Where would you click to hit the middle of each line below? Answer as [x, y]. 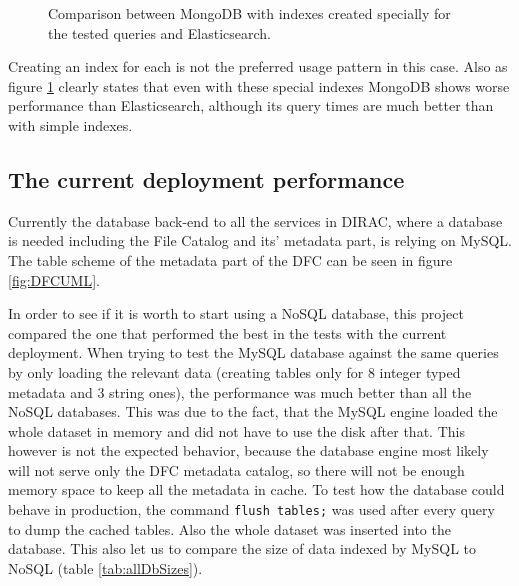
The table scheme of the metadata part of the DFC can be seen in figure [230, 259]
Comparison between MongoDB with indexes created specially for [249, 13]
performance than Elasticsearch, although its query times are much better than [251, 105]
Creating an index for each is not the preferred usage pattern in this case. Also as [258, 66]
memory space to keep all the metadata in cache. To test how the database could [256, 489]
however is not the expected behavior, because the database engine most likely [248, 450]
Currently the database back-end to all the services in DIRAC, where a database [255, 220]
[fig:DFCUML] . [54, 279]
